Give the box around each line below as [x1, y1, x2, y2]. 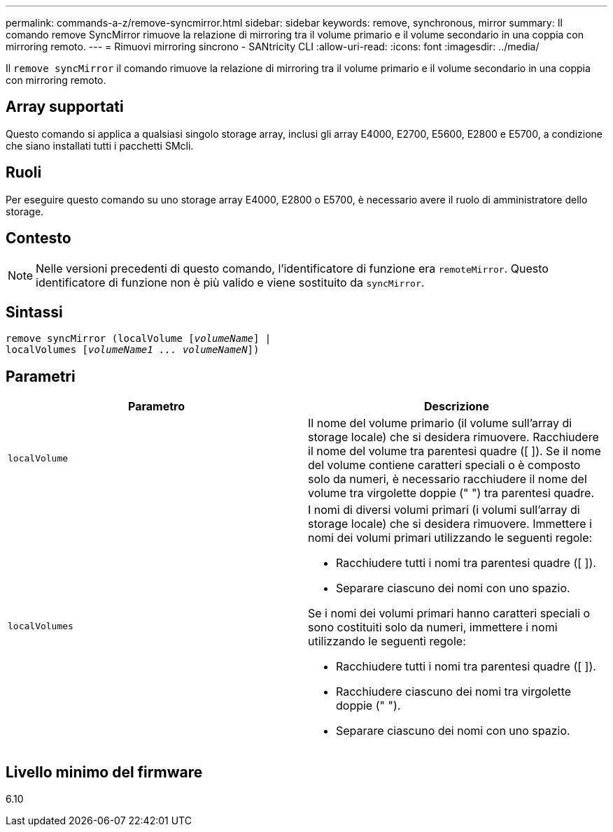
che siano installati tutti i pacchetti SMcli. [6, 139, 194, 152]
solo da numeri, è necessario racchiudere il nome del [308, 472, 587, 487]
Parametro [128, 399, 185, 414]
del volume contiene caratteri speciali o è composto [308, 458, 581, 473]
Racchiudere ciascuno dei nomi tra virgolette [336, 684, 572, 699]
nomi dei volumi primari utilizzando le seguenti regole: [308, 531, 593, 545]
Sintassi [6, 303, 63, 321]
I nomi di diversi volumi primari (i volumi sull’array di [308, 503, 580, 517]
